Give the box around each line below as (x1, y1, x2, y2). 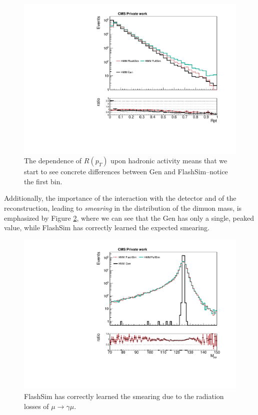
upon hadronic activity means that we (110, 155, 227, 166)
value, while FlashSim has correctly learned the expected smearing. (4, 222, 209, 233)
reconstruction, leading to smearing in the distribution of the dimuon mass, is (4, 203, 242, 213)
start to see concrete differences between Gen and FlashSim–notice (24, 166, 228, 177)
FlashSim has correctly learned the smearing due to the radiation (24, 391, 224, 402)
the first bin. (24, 176, 62, 186)
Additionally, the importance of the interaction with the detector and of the (4, 193, 236, 203)
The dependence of (24, 155, 82, 166)
